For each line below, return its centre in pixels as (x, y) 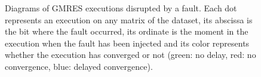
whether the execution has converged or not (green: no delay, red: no (130, 55)
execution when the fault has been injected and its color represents (127, 43)
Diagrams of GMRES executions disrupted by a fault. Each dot (121, 8)
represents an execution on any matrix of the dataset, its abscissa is (129, 19)
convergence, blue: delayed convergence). (79, 66)
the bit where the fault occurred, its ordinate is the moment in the (127, 31)
